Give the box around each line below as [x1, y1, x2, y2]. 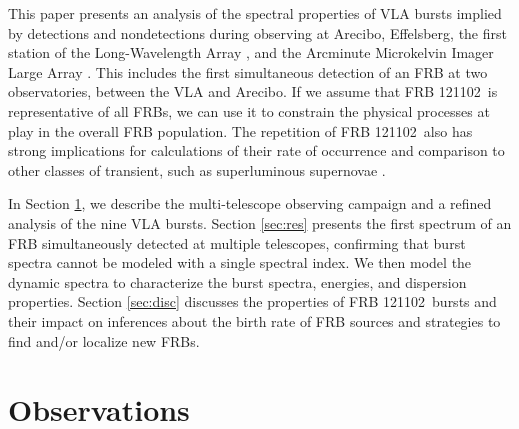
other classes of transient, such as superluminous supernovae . [8, 159, 386, 180]
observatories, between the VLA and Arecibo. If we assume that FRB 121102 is [8, 81, 498, 102]
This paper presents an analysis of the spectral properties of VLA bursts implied [8, 3, 502, 23]
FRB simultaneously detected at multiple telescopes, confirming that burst [8, 232, 466, 253]
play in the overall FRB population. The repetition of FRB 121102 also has [8, 120, 473, 141]
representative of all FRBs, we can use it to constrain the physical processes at [8, 100, 490, 121]
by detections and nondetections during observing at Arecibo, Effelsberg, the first [8, 22, 507, 43]
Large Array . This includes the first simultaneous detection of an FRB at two [8, 61, 488, 82]
